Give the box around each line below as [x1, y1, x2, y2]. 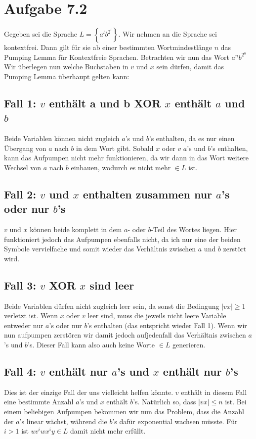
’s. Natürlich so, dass [133, 396, 196, 407]
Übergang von [4, 143, 46, 153]
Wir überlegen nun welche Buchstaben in [4, 61, 128, 72]
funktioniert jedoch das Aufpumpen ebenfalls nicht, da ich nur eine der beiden [4, 234, 241, 244]
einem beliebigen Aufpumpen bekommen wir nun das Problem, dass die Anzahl [4, 406, 244, 417]
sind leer [89, 277, 134, 293]
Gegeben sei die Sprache [4, 29, 77, 39]
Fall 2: [4, 186, 37, 201]
